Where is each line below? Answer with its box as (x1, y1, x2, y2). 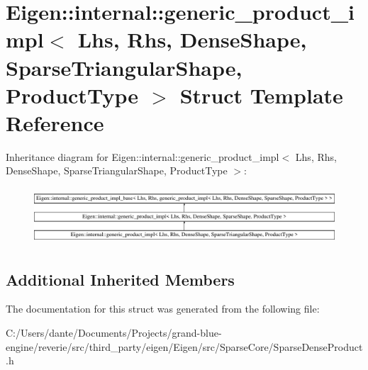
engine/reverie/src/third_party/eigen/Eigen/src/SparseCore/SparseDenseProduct (6, 339, 363, 354)
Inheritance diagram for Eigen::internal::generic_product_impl (6, 149, 279, 164)
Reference (6, 108, 104, 137)
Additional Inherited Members (6, 268, 235, 290)
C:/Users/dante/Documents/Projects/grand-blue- (6, 325, 222, 340)
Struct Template (179, 80, 343, 109)
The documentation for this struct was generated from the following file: (6, 301, 320, 316)
